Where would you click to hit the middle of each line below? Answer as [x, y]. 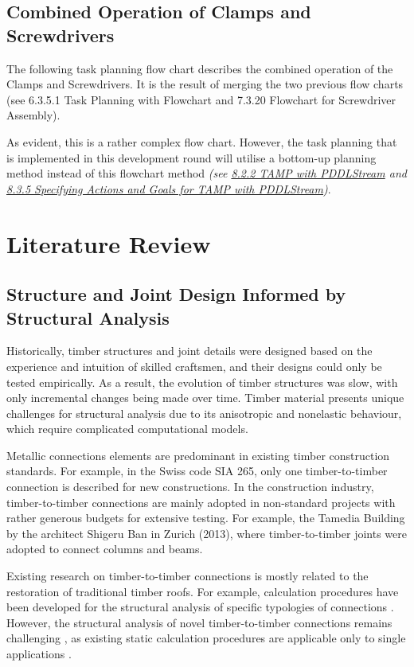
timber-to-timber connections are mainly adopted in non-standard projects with [201, 502]
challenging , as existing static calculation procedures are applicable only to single [206, 638]
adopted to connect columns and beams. [105, 549]
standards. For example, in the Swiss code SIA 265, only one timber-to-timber [197, 471]
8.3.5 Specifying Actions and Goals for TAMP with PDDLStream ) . [169, 188]
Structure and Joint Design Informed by [176, 294]
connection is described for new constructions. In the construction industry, [190, 487]
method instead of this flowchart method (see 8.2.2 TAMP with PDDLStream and [207, 173]
